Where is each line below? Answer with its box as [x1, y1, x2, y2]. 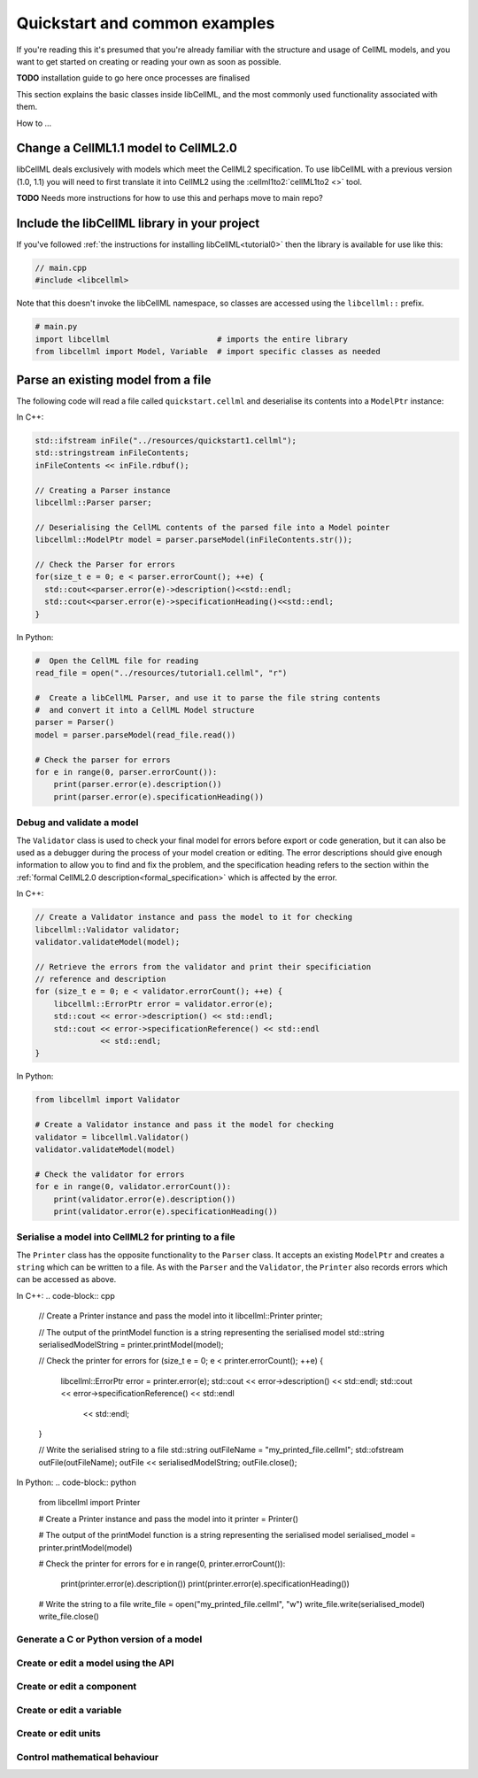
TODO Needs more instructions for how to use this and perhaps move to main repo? [16, 193, 323, 204]
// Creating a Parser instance [35, 485, 172, 495]
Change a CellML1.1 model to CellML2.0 [16, 141, 238, 156]
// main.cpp [35, 263, 88, 274]
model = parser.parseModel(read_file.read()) [35, 730, 236, 739]
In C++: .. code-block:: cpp [16, 1290, 115, 1301]
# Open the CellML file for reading [35, 655, 199, 666]
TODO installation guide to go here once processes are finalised [16, 73, 251, 83]
